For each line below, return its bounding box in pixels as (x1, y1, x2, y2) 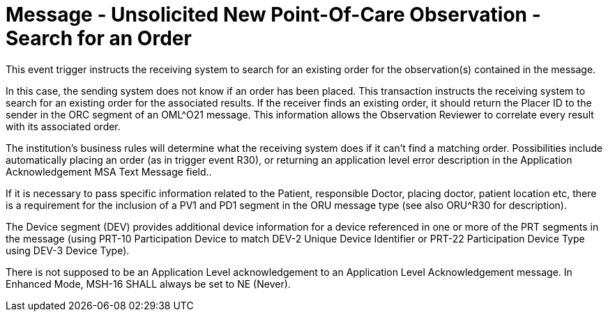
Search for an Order (6, 26, 192, 50)
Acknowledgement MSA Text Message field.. (6, 165, 212, 178)
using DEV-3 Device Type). (6, 244, 130, 256)
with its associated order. (6, 120, 121, 132)
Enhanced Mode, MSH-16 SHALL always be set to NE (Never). (6, 277, 291, 290)
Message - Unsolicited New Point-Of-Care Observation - (6, 3, 541, 26)
